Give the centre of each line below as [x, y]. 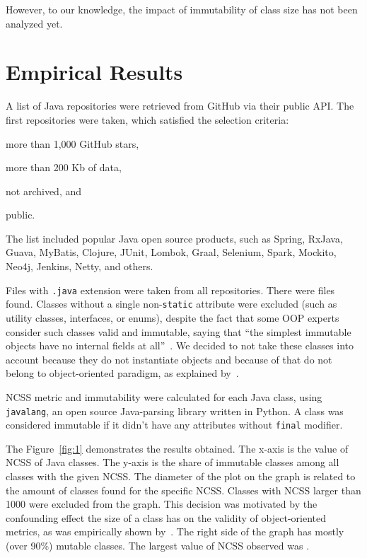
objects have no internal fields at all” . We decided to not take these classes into [180, 345]
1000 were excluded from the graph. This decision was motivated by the [162, 504]
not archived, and [44, 191]
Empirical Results [94, 72]
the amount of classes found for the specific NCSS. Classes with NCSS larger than [183, 490]
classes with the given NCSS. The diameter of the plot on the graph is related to [181, 476]
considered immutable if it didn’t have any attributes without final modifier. [174, 425]
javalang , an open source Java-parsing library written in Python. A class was [175, 411]
